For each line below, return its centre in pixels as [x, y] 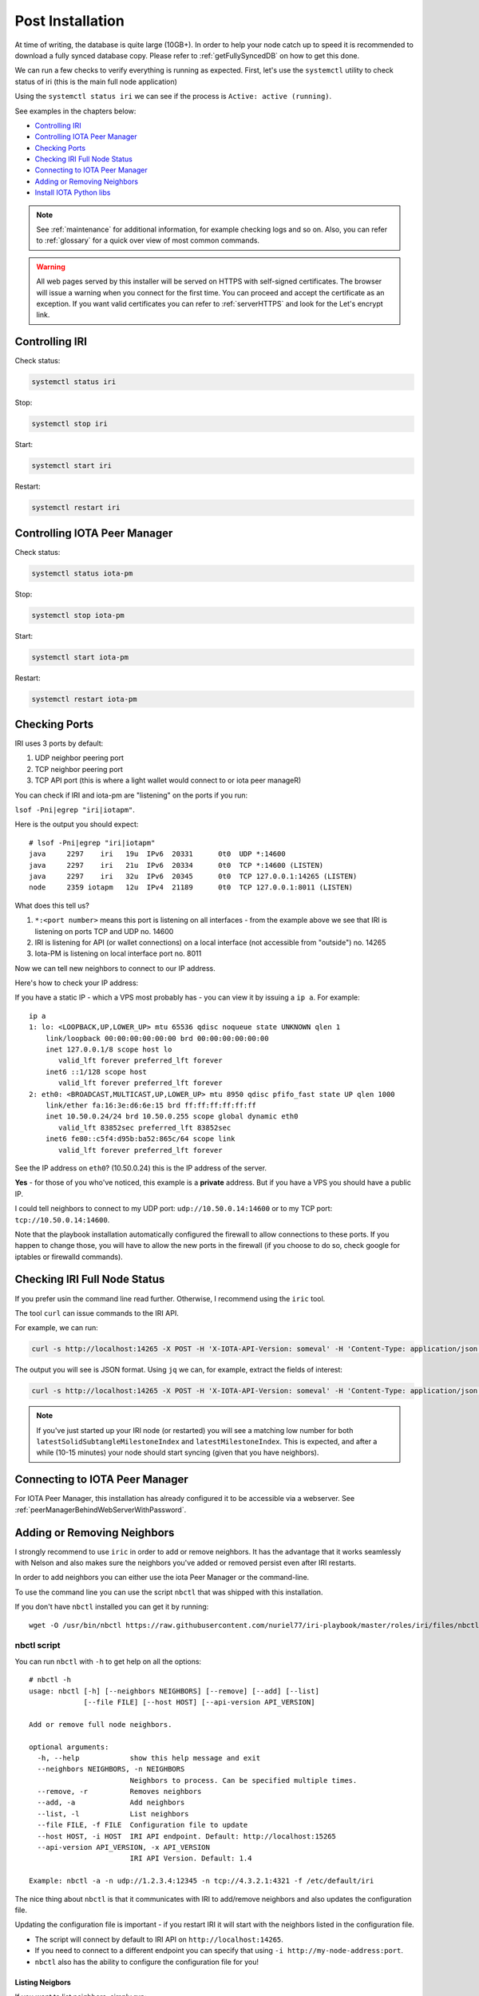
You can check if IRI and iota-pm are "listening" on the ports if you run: [131, 795]
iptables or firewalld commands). [69, 1257]
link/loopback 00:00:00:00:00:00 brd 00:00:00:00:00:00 [157, 1038]
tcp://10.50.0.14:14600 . [62, 1220]
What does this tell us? [52, 905]
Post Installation [70, 21]
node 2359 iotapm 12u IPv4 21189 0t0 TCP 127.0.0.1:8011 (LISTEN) [191, 887]
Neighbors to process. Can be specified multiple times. [243, 1780]
